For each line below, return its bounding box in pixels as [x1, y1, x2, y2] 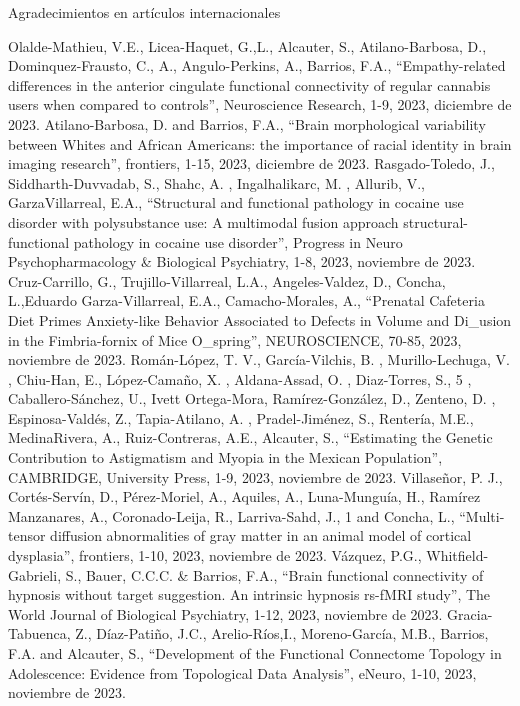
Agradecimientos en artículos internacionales [8, 2, 281, 22]
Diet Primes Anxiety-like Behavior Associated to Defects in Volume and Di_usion [8, 309, 512, 330]
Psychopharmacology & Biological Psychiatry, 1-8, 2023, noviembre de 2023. [8, 251, 476, 272]
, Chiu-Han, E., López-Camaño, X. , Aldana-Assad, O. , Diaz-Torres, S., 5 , [8, 368, 472, 389]
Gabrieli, [8, 564, 62, 585]
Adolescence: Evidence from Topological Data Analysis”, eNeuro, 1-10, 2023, [8, 662, 477, 683]
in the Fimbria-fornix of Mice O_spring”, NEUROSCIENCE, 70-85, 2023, [8, 329, 462, 350]
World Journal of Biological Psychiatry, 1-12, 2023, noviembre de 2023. [8, 603, 443, 624]
